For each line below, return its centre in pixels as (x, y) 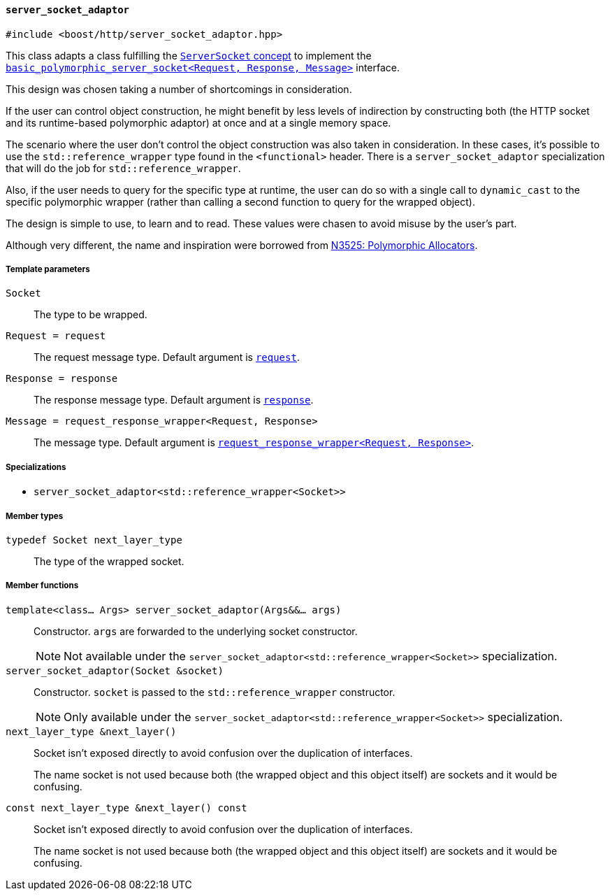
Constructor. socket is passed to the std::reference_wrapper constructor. (215, 692)
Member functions (42, 586)
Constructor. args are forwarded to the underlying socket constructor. (196, 631)
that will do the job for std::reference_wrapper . (123, 168)
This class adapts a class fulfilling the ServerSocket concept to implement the (189, 55)
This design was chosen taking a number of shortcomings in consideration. (179, 89)
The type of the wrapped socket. (109, 561)
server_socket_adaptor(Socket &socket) (115, 670)
